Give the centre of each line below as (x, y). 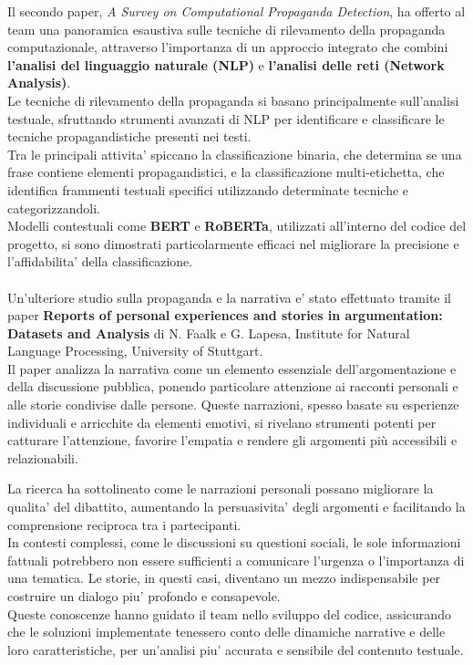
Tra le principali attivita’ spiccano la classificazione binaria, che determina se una (235, 154)
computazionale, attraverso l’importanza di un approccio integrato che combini (228, 47)
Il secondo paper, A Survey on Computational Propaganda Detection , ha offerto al (236, 11)
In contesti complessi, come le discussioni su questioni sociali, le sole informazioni (234, 542)
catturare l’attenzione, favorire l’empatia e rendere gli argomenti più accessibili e (232, 440)
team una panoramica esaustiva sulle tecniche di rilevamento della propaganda (226, 29)
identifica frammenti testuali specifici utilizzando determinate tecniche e (208, 189)
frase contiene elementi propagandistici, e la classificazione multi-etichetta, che (226, 172)
